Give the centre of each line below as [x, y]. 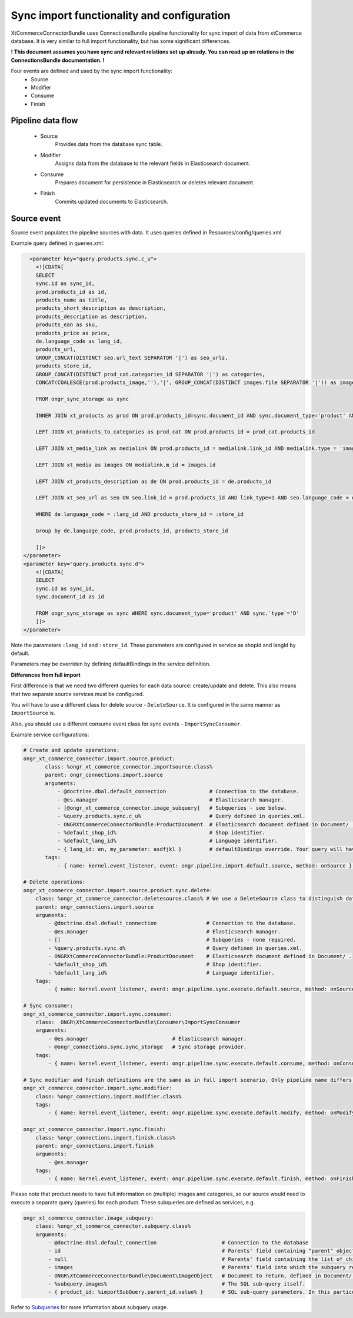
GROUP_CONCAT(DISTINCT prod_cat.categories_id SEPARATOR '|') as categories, [151, 374]
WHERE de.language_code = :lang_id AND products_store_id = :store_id [140, 514]
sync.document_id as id [70, 597]
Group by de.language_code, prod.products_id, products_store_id [132, 531]
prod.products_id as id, [71, 292]
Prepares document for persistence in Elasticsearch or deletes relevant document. [155, 183]
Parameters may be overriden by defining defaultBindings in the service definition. [111, 664]
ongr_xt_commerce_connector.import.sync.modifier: [98, 1088]
